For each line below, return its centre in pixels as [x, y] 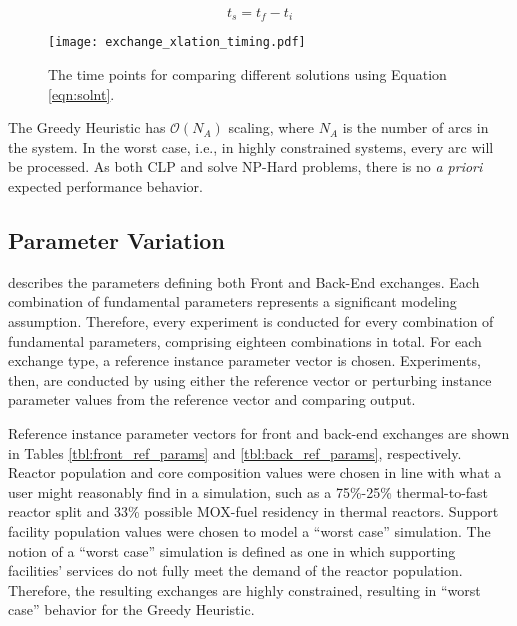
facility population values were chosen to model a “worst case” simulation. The [249, 531]
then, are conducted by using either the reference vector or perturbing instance [250, 379]
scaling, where [271, 127]
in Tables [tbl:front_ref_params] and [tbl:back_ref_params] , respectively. [235, 452]
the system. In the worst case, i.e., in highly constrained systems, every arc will [251, 146]
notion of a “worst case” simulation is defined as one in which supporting [232, 550]
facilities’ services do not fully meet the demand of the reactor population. [235, 570]
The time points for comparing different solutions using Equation [247, 74]
